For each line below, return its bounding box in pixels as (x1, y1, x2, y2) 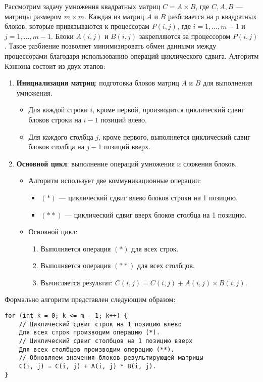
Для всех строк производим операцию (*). (19, 329, 160, 336)
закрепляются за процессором (139, 30, 231, 41)
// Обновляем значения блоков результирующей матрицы (19, 354, 203, 362)
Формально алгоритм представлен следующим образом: (5, 294, 176, 305)
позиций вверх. (104, 141, 150, 152)
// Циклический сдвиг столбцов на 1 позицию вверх (19, 337, 193, 345)
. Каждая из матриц (84, 11, 144, 21)
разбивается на (168, 11, 214, 21)
